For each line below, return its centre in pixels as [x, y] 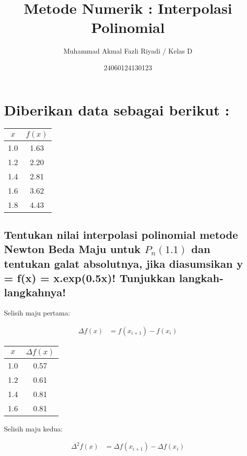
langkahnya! [35, 292]
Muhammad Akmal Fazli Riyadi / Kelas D [128, 51]
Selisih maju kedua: [33, 428]
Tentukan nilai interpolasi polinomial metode [121, 234]
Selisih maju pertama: [37, 313]
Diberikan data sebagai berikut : [117, 109]
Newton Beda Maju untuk [72, 249]
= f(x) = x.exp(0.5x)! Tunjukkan [90, 278]
